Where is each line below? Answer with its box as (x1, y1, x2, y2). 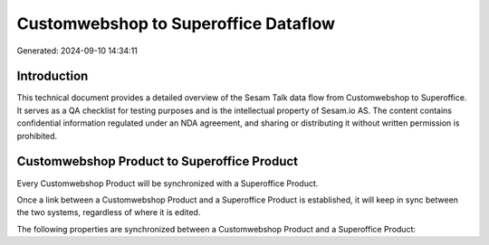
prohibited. (16, 130, 58, 141)
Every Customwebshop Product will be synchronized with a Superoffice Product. (16, 177, 319, 189)
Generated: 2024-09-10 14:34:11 (16, 45, 138, 56)
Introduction (16, 69, 89, 84)
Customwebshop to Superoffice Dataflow (16, 14, 335, 33)
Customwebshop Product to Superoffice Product (16, 154, 299, 169)
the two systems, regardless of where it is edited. (16, 207, 201, 218)
